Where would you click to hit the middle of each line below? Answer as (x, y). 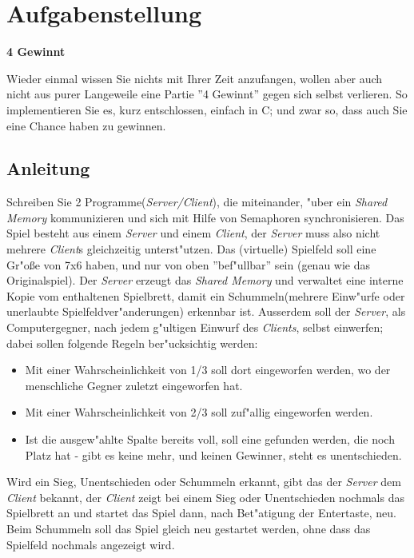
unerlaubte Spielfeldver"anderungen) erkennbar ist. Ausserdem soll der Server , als (206, 311)
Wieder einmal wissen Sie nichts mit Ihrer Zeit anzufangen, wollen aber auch (195, 78)
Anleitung (48, 168)
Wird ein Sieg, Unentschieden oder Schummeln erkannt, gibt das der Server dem (204, 482)
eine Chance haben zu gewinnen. (86, 125)
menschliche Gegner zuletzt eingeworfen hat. (134, 385)
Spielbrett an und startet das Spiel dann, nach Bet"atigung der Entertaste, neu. (201, 513)
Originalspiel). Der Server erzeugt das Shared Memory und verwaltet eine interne (205, 280)
